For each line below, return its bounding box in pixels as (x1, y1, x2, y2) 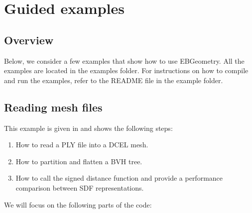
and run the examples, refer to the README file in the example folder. (4, 75, 223, 85)
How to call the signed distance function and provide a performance (15, 173, 223, 183)
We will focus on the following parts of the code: (4, 199, 152, 210)
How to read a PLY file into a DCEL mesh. (15, 139, 148, 150)
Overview (4, 32, 54, 47)
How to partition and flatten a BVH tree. (15, 156, 142, 166)
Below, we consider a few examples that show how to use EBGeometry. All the (4, 55, 245, 66)
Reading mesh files (4, 99, 103, 114)
